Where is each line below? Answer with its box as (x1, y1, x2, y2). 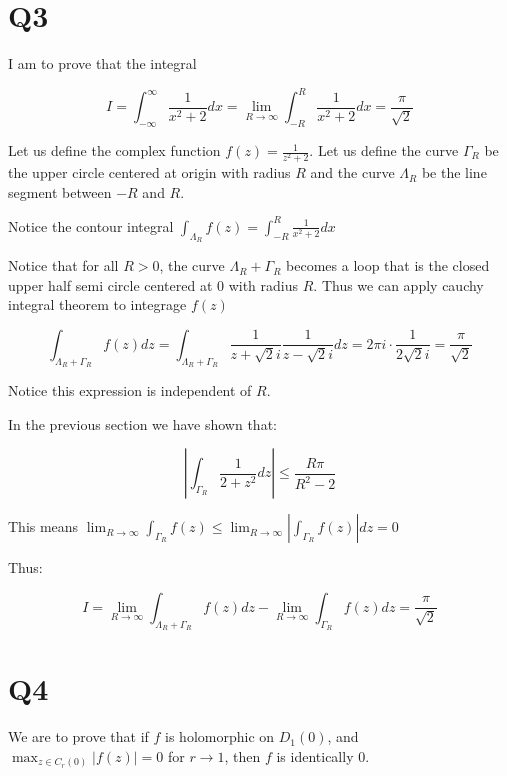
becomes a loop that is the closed (286, 255, 490, 276)
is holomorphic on (165, 726, 275, 747)
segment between (8, 181, 112, 202)
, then (224, 745, 261, 766)
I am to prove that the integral (8, 53, 197, 74)
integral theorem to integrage (8, 294, 187, 315)
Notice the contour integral (8, 215, 174, 236)
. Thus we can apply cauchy (313, 274, 484, 295)
